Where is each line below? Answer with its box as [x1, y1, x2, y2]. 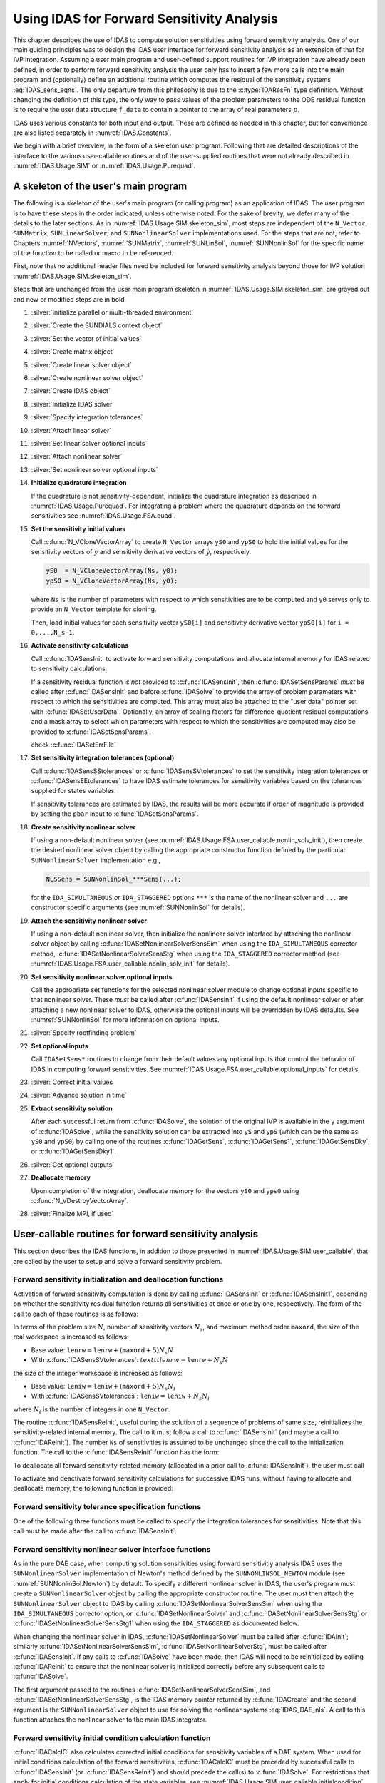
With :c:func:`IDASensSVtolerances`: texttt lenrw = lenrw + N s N [31, 1356, 228, 1366]
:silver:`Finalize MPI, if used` [31, 1210, 114, 1218]
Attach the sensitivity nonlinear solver [31, 916, 148, 925]
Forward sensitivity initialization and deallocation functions [13, 1274, 224, 1284]
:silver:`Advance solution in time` [31, 1091, 128, 1100]
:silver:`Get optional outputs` [31, 1160, 115, 1169]
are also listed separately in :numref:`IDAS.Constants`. [13, 128, 172, 137]
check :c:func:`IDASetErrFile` [31, 740, 117, 749]
